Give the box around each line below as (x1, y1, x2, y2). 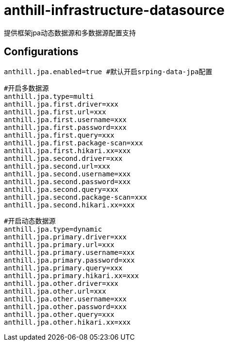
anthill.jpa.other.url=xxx (4, 287, 106, 295)
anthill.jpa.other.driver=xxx (4, 279, 119, 287)
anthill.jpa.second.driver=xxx (4, 154, 123, 162)
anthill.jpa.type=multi (4, 92, 94, 100)
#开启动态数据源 (4, 217, 56, 225)
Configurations (4, 46, 79, 58)
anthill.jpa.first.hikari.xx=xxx (4, 146, 131, 155)
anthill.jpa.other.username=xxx (4, 295, 127, 303)
